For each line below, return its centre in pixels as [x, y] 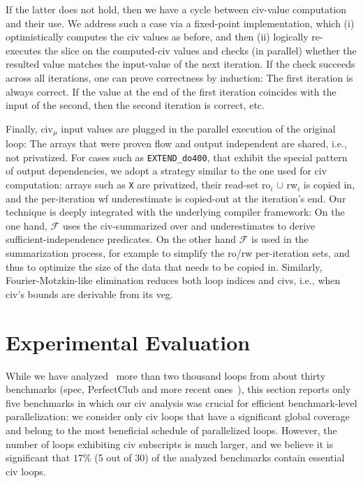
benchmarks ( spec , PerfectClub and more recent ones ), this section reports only [178, 389]
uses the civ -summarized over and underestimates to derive [189, 225]
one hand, [27, 225]
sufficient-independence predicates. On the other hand [121, 239]
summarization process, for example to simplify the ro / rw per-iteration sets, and [178, 253]
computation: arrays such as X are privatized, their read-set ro [138, 185]
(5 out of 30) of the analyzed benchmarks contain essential [220, 458]
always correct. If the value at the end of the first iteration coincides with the [171, 91]
